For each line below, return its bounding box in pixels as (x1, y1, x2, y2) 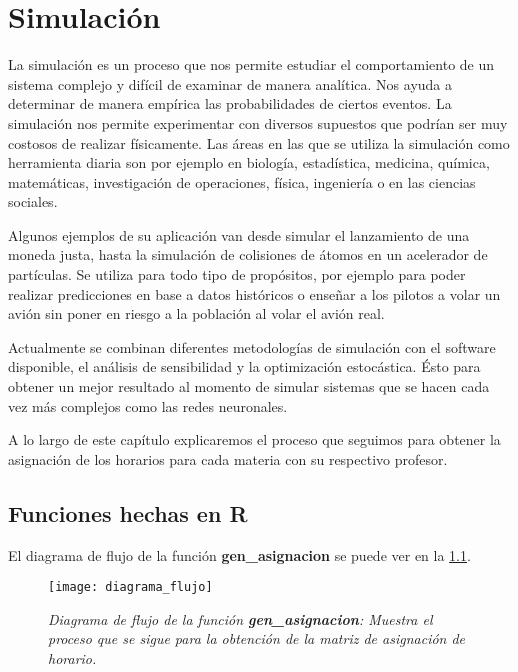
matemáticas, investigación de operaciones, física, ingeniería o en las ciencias (8, 171, 476, 192)
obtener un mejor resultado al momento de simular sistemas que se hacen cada (8, 376, 490, 397)
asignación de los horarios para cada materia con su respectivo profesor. (8, 448, 448, 469)
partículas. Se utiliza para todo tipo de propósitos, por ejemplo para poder (8, 264, 466, 285)
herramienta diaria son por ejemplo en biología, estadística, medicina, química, (8, 152, 490, 173)
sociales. (8, 191, 58, 212)
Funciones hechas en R (8, 497, 248, 528)
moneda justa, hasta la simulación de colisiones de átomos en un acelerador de (8, 244, 488, 265)
